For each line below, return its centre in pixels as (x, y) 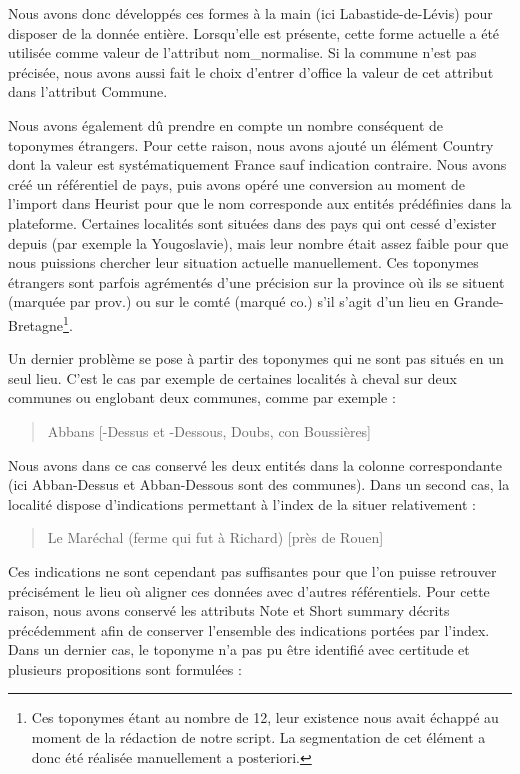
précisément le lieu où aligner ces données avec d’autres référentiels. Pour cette (249, 590)
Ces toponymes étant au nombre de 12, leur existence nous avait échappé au (265, 717)
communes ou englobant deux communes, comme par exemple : (202, 397)
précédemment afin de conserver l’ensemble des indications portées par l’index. (249, 629)
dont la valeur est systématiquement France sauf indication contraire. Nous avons (257, 164)
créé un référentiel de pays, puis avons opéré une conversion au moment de (237, 183)
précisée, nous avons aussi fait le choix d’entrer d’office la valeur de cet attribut (251, 71)
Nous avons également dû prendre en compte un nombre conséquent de (226, 124)
